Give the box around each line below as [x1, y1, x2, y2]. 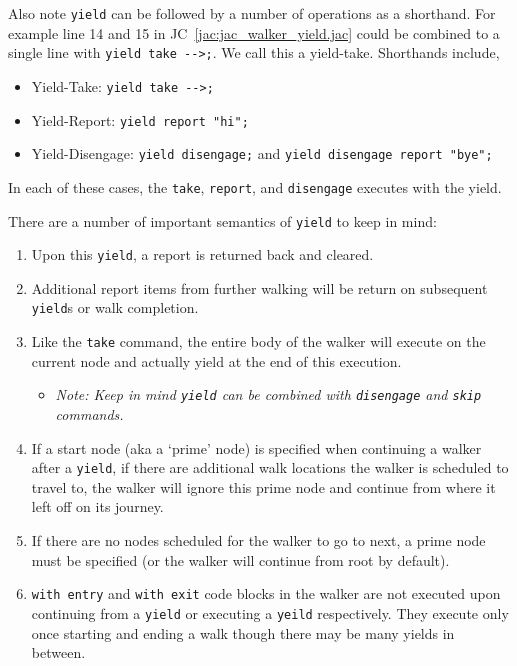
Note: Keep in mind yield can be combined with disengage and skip [55, 384, 482, 405]
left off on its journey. [31, 496, 164, 517]
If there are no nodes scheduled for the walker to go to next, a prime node [31, 530, 486, 551]
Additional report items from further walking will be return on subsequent [31, 277, 488, 298]
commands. [55, 404, 124, 424]
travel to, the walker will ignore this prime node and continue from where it [31, 476, 496, 497]
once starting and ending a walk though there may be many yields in [31, 622, 455, 643]
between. [31, 642, 86, 663]
